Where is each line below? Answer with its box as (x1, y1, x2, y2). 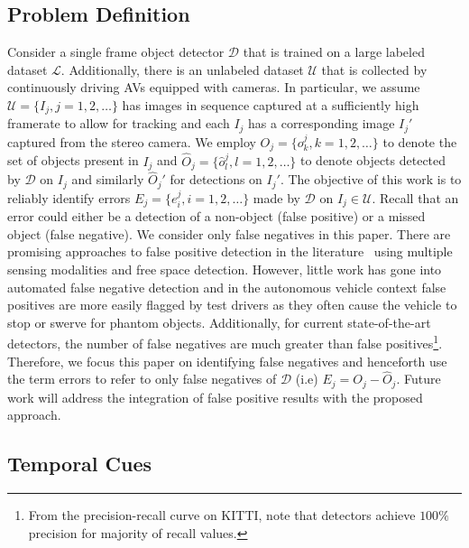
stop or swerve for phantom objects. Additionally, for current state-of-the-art (7, 312, 431, 331)
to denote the (382, 132, 457, 151)
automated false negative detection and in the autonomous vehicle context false (7, 277, 446, 296)
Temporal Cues (7, 450, 152, 478)
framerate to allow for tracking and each (7, 114, 230, 133)
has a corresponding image (248, 114, 395, 133)
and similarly (71, 170, 144, 189)
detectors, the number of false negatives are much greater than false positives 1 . (7, 331, 443, 352)
